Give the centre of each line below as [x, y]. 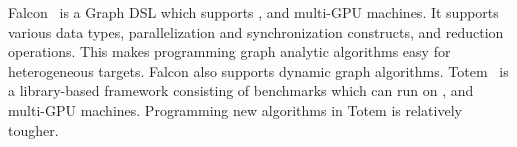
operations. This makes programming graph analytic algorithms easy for [229, 51]
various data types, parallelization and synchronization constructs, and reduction [256, 31]
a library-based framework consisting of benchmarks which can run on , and [241, 90]
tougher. [33, 129]
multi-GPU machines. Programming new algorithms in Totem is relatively [235, 109]
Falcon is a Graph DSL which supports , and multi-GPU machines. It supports [253, 12]
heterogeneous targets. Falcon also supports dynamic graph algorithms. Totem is [258, 70]
